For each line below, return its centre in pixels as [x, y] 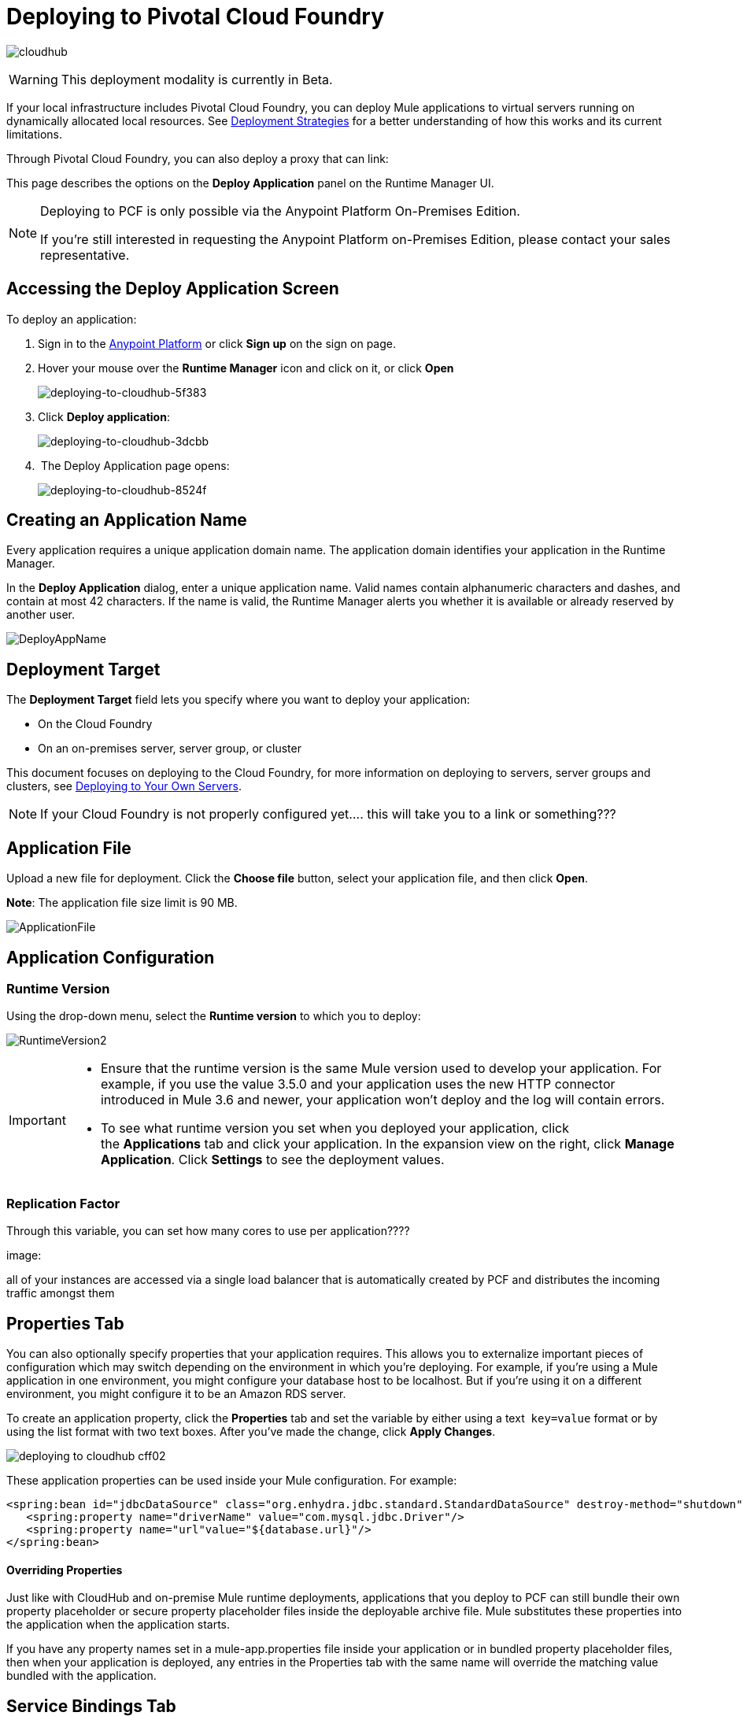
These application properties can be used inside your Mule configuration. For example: [232, 1480]
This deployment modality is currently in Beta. [197, 79]
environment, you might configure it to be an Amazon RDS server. [176, 1393]
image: [24, 1256]
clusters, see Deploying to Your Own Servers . [124, 786]
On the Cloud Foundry [95, 724]
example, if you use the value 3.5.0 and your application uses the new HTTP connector [358, 1084]
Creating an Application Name [127, 520]
